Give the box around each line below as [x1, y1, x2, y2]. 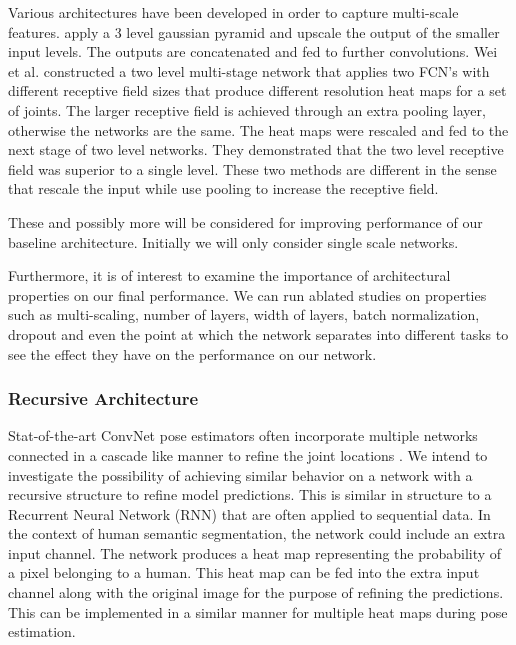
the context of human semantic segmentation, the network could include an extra [8, 523, 506, 544]
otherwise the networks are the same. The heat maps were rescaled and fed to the [8, 119, 509, 140]
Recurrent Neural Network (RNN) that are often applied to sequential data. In [8, 503, 491, 524]
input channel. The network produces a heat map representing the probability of [8, 542, 502, 563]
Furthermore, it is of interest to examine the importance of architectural [8, 265, 451, 286]
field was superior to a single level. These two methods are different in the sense [8, 158, 497, 179]
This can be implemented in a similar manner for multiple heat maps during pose [8, 601, 508, 622]
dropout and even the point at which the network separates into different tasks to [8, 323, 509, 344]
